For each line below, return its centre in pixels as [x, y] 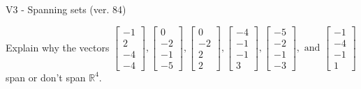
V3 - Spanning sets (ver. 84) [66, 9]
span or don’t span [46, 77]
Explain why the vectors [58, 47]
